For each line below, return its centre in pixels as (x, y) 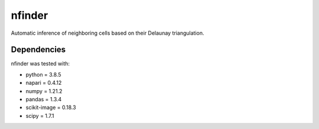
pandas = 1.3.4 (44, 100)
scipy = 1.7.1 (40, 115)
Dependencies (38, 50)
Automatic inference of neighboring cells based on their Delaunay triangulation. (108, 33)
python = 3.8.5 (43, 74)
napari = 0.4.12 (44, 83)
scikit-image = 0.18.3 (51, 107)
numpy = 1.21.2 (44, 91)
